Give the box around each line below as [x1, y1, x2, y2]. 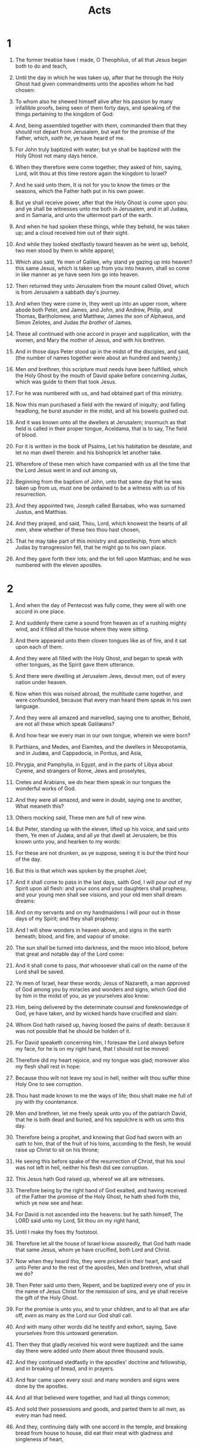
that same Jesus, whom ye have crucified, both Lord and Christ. [15, 1246, 171, 1253]
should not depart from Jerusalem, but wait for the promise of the [15, 128, 175, 135]
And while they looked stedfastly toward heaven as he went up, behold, [15, 240, 189, 248]
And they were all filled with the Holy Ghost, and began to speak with [15, 654, 183, 661]
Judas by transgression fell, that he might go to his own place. [15, 543, 167, 550]
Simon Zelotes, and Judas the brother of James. [15, 319, 133, 326]
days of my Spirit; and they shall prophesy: [15, 915, 120, 922]
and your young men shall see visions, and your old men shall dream [15, 891, 182, 898]
